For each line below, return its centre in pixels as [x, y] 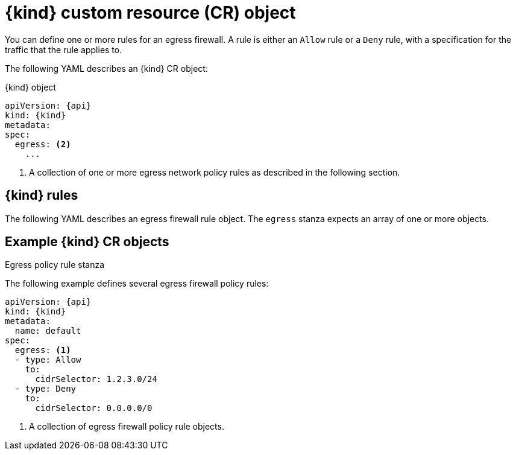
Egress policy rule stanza [55, 265]
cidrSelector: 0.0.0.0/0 [94, 408]
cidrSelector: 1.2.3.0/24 [96, 379]
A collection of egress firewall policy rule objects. [127, 427]
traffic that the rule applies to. [64, 49]
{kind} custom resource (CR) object [150, 13]
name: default [48, 331]
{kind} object [30, 87]
